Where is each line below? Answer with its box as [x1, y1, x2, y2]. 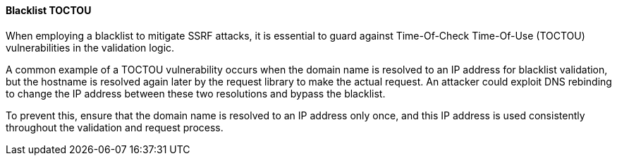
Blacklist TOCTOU [6, 4, 92, 16]
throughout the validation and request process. [6, 121, 224, 133]
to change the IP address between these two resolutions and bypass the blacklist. [6, 87, 386, 100]
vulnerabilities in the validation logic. [6, 41, 175, 54]
